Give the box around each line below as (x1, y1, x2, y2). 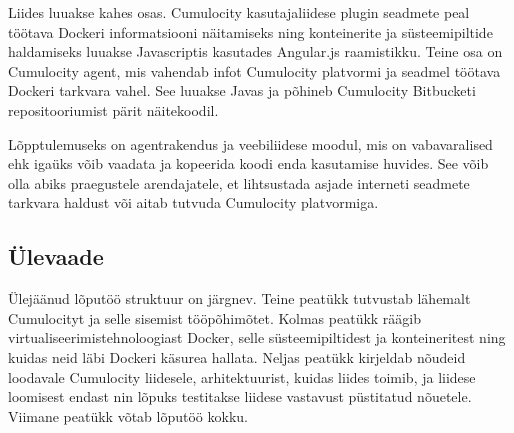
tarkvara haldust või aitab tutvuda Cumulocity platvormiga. (8, 192, 379, 213)
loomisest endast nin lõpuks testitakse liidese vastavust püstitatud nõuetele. (8, 386, 472, 407)
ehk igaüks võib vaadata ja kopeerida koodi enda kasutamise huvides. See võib (8, 153, 489, 174)
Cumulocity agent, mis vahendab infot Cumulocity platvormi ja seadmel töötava (8, 60, 501, 81)
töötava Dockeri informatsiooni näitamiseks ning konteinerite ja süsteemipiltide (8, 21, 493, 42)
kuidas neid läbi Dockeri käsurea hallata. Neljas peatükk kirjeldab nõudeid (8, 346, 466, 367)
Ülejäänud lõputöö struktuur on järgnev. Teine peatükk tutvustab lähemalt (8, 288, 471, 309)
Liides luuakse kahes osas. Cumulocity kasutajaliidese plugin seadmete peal (8, 2, 470, 22)
